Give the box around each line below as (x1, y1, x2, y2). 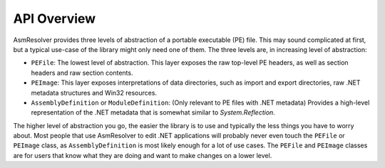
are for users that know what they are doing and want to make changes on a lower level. (13, 151, 272, 159)
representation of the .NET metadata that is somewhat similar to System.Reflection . (31, 108, 276, 117)
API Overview (13, 11, 96, 26)
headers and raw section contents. (31, 68, 133, 77)
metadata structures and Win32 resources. (31, 88, 157, 97)
